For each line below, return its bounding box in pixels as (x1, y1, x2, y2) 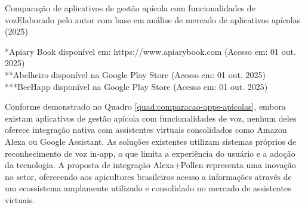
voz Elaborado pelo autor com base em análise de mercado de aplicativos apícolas (5, 13, 301, 26)
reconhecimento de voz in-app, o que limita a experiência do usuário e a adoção (5, 147, 295, 159)
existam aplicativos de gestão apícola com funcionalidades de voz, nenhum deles (5, 111, 297, 124)
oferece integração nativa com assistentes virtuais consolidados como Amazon (5, 123, 287, 136)
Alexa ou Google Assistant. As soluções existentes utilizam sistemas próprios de (5, 135, 297, 147)
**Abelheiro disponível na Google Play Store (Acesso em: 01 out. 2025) (5, 68, 266, 80)
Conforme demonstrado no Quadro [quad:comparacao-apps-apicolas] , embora (5, 100, 286, 113)
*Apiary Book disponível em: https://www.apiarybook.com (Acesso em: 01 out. (5, 45, 296, 57)
